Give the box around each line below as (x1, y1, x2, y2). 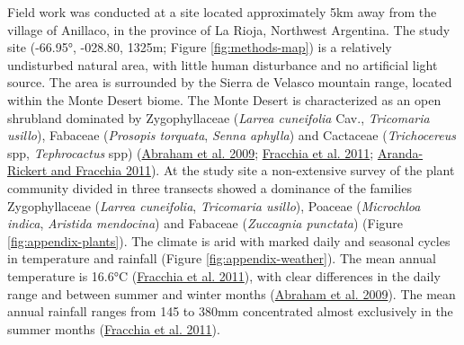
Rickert (7, 161, 48, 180)
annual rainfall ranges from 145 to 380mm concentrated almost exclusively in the (7, 302, 453, 321)
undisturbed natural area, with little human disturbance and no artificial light (7, 55, 438, 74)
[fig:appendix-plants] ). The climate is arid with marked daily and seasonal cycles (7, 231, 451, 250)
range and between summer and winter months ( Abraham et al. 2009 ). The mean (7, 284, 456, 303)
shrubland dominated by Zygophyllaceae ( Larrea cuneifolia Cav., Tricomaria (7, 108, 430, 127)
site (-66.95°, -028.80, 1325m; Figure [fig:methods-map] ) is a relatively (7, 38, 392, 57)
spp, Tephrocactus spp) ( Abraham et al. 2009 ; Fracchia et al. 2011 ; (7, 143, 374, 162)
